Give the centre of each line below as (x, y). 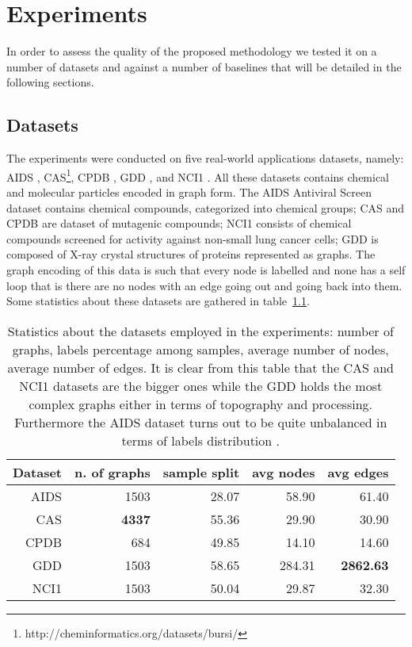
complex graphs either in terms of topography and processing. (200, 404)
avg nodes (284, 472)
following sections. (50, 82)
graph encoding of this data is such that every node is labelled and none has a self (206, 269)
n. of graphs (113, 472)
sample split (201, 472)
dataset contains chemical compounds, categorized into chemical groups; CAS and (206, 207)
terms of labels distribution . (200, 440)
